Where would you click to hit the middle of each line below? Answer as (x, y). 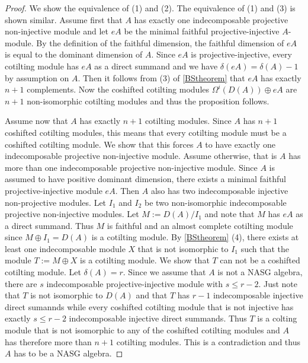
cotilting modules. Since (188, 121)
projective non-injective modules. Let (72, 214)
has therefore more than (48, 341)
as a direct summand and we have (156, 66)
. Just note (278, 283)
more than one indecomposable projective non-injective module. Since (131, 167)
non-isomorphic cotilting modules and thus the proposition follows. (148, 101)
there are (21, 283)
